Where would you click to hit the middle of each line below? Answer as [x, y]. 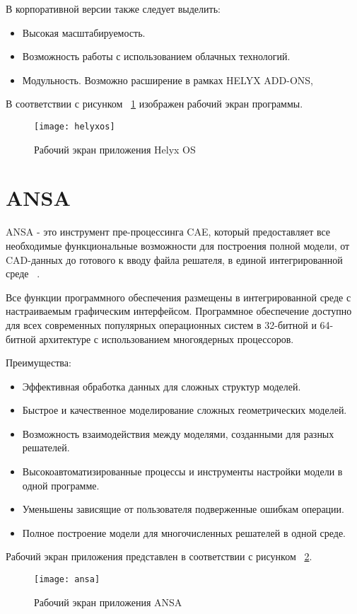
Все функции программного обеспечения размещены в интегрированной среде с [178, 297]
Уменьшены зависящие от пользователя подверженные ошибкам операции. [183, 509]
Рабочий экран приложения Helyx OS [115, 149]
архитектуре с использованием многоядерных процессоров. [166, 338]
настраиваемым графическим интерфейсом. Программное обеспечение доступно [179, 311]
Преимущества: [39, 363]
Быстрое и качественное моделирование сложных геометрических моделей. [185, 410]
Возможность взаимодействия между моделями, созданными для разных [178, 433]
